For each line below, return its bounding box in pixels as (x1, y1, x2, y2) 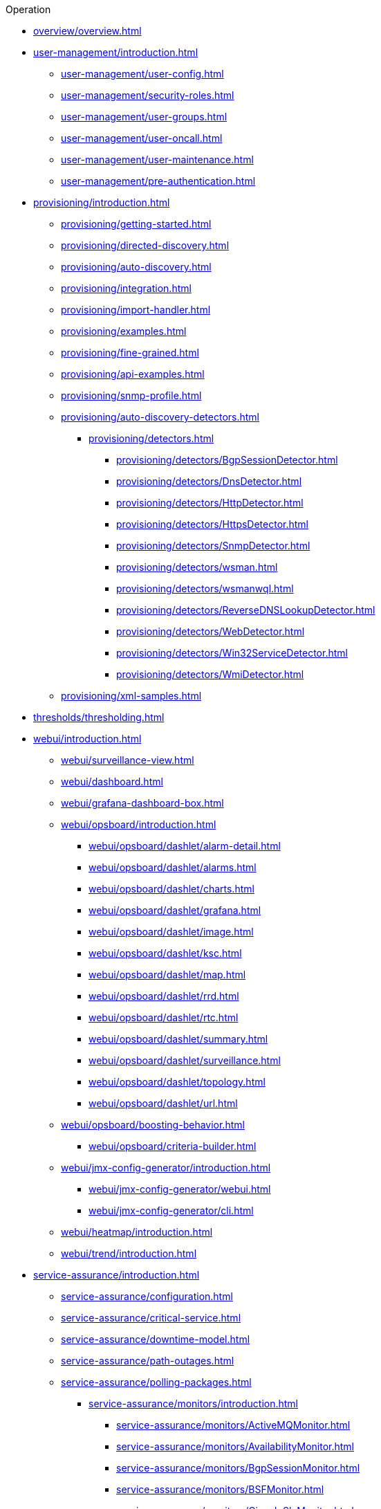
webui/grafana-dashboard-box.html (61, 797, 224, 809)
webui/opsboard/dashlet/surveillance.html (89, 1054, 281, 1066)
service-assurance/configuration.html (61, 1290, 233, 1302)
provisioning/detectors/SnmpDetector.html (116, 540, 310, 551)
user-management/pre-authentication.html (61, 175, 256, 187)
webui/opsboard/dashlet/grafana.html (89, 904, 261, 916)
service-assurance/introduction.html (33, 1269, 200, 1281)
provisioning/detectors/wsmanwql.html (116, 583, 294, 594)
